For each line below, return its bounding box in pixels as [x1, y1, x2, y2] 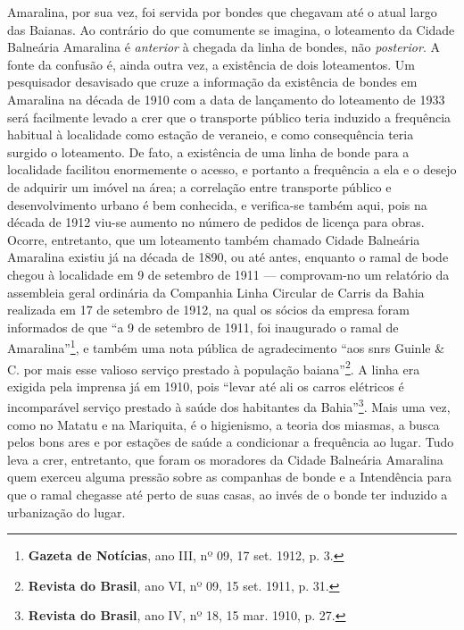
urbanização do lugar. [7, 502, 126, 521]
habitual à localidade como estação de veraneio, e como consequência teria [7, 125, 414, 144]
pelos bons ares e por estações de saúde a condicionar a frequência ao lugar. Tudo [7, 433, 454, 451]
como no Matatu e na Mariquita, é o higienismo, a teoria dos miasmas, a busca [7, 415, 440, 433]
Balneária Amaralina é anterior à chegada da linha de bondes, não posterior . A [7, 38, 440, 56]
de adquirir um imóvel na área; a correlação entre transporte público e [7, 177, 392, 196]
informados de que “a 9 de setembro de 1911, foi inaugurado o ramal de [7, 317, 399, 336]
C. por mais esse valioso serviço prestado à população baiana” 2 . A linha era [7, 357, 420, 378]
